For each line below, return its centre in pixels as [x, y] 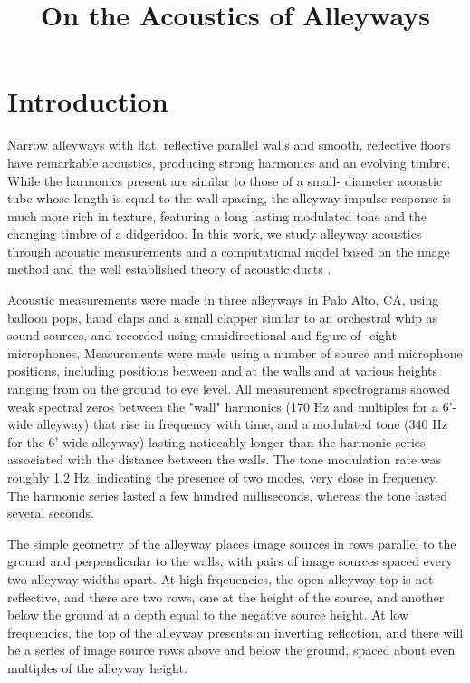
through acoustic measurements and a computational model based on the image [229, 251]
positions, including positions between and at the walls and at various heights [223, 371]
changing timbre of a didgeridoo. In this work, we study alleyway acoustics [215, 234]
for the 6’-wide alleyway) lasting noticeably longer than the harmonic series [216, 441]
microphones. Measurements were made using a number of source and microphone [235, 352]
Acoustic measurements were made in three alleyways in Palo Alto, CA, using [223, 300]
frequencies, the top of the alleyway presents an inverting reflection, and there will [235, 632]
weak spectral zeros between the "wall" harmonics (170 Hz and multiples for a [223, 406]
